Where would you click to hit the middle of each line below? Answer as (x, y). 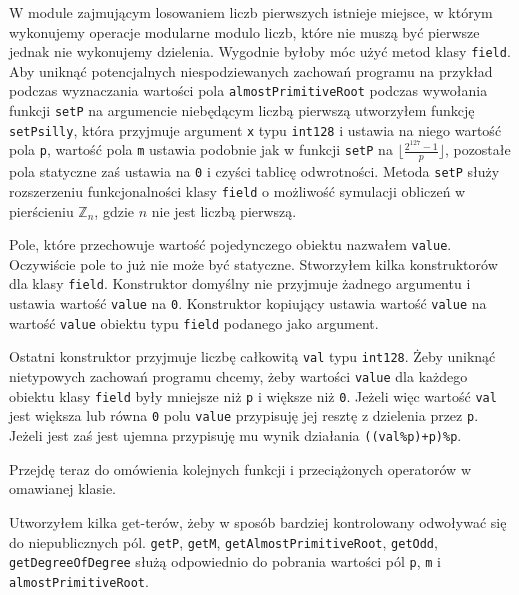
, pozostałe (477, 149)
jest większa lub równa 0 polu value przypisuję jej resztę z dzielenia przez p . (244, 415)
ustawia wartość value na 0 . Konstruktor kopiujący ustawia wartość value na (248, 303)
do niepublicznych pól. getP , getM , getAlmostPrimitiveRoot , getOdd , (223, 541)
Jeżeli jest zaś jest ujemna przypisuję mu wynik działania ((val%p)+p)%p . (235, 435)
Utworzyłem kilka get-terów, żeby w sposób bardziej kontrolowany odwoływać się (258, 521)
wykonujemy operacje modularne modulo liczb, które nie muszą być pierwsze (244, 31)
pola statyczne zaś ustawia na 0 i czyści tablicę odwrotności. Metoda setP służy (254, 171)
